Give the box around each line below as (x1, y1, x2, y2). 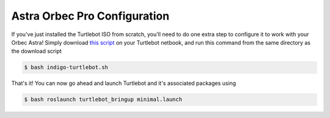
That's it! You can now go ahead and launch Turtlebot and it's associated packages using (11, 79, 237, 87)
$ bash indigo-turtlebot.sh (24, 64, 108, 71)
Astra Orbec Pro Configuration (11, 9, 170, 23)
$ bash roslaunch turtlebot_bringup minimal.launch (24, 96, 183, 103)
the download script (11, 48, 62, 55)
